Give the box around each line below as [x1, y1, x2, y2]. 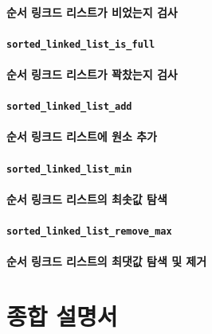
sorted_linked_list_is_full [6, 38, 155, 50]
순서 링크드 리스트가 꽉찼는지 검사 [6, 66, 178, 83]
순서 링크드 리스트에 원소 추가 [6, 128, 157, 145]
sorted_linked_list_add [6, 101, 132, 113]
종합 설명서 [6, 300, 118, 332]
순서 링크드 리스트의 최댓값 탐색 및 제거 [6, 253, 207, 270]
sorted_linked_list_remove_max [6, 226, 172, 238]
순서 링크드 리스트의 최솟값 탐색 [6, 190, 167, 207]
